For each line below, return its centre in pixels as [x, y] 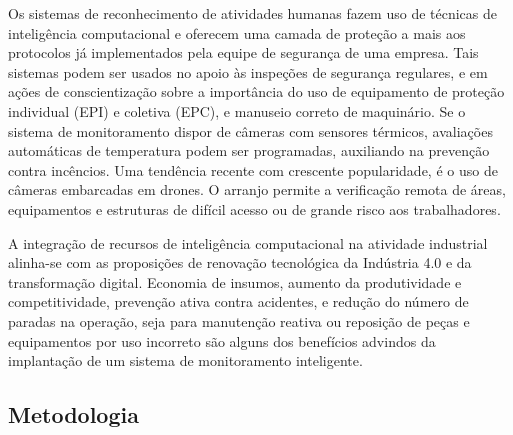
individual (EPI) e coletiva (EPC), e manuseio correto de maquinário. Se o [237, 110]
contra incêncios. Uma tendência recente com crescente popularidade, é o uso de [253, 169]
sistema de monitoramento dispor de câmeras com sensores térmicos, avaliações [250, 130]
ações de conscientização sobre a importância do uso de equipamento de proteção [256, 91]
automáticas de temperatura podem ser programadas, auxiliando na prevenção [249, 150]
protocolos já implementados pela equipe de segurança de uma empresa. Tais [243, 52]
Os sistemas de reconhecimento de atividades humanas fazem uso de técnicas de [253, 13]
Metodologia [73, 414]
